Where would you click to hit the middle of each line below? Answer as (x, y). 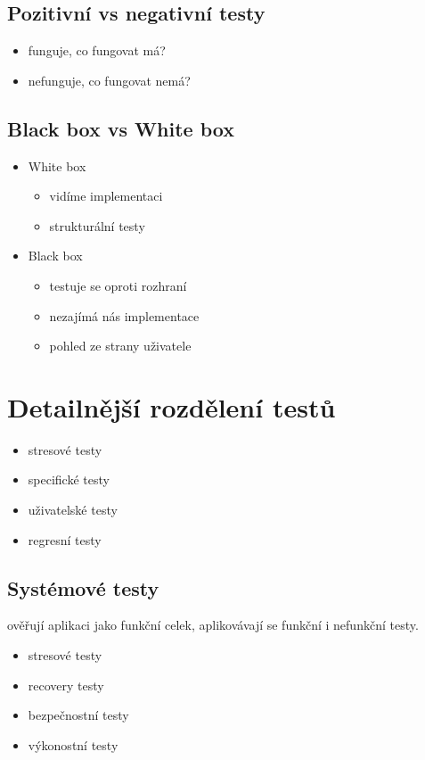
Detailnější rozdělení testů (172, 406)
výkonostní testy (73, 744)
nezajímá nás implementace (124, 315)
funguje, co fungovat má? (97, 50)
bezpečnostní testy (78, 715)
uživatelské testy (73, 510)
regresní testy (65, 539)
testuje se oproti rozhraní (118, 285)
